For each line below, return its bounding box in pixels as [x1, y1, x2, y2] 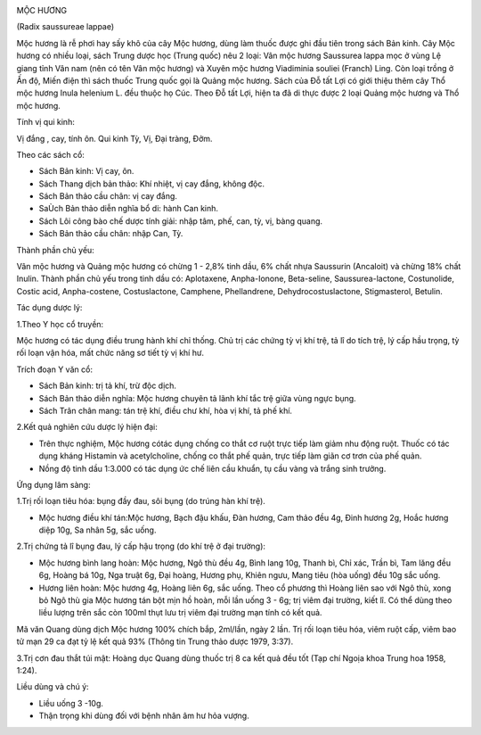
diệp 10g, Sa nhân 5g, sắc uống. [38, 524, 157, 535]
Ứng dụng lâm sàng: [16, 479, 91, 490]
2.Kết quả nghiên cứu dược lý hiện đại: [16, 422, 158, 433]
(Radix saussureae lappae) [16, 21, 115, 32]
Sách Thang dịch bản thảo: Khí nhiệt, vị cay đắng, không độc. [38, 178, 265, 189]
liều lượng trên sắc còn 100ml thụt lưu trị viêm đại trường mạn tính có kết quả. [38, 607, 322, 618]
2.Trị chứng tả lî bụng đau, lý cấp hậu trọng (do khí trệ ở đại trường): [16, 541, 266, 552]
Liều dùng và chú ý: [16, 681, 89, 692]
